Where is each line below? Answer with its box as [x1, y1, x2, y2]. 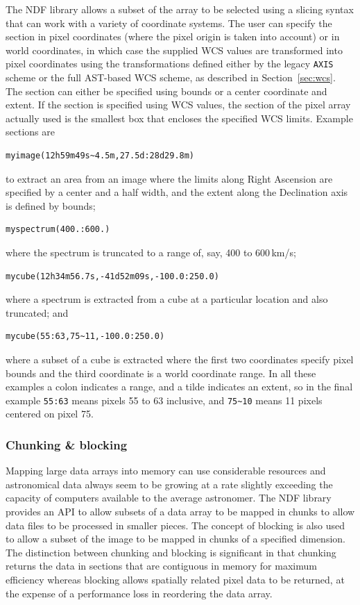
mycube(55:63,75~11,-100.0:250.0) [6, 331, 165, 342]
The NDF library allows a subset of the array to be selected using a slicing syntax [6, 2, 354, 16]
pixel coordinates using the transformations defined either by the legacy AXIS [6, 56, 334, 71]
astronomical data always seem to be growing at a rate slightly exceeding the [6, 476, 333, 491]
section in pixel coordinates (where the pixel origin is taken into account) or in [6, 29, 340, 44]
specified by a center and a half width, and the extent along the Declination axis [6, 185, 348, 199]
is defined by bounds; [6, 198, 96, 213]
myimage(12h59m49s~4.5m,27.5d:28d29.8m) [6, 151, 195, 160]
